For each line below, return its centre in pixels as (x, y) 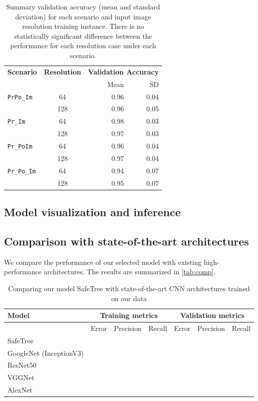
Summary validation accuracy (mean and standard (83, 6)
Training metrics (129, 315)
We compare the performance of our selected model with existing (103, 262)
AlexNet (20, 390)
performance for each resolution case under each (83, 45)
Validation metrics (212, 315)
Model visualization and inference (92, 212)
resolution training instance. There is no (83, 26)
